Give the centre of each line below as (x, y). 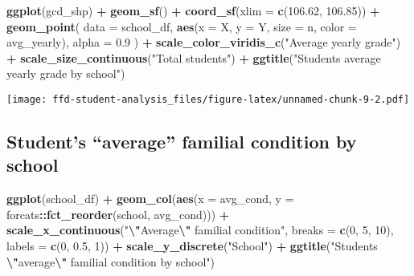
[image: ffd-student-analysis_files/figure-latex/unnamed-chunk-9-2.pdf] (208, 99)
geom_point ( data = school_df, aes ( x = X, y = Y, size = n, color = (182, 26)
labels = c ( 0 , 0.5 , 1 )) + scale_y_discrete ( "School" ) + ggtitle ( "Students (192, 246)
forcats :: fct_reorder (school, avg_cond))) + (118, 214)
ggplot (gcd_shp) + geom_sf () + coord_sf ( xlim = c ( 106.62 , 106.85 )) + (193, 10)
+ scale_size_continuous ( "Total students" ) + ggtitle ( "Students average (194, 57)
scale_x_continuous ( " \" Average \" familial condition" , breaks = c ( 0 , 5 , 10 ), (200, 230)
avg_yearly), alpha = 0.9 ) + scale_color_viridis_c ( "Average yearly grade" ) (204, 42)
